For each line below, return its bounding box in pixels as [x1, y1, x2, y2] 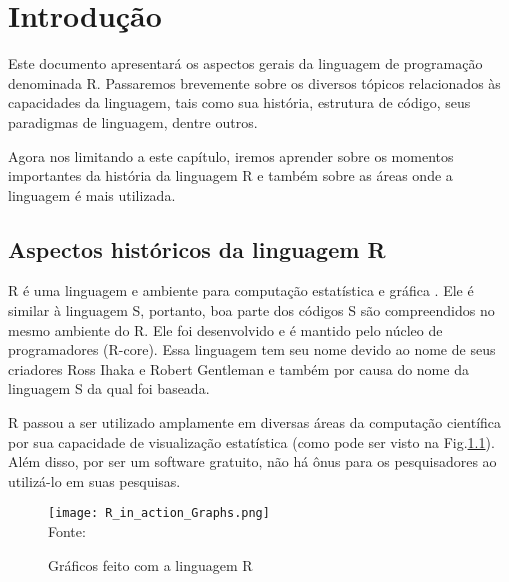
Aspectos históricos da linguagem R [8, 233, 386, 264]
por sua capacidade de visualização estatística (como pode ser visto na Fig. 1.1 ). [8, 431, 495, 452]
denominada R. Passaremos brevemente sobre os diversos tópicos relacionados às [8, 72, 501, 93]
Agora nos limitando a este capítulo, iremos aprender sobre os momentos [8, 145, 454, 166]
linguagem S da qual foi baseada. [8, 378, 210, 399]
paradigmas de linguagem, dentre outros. [8, 111, 258, 132]
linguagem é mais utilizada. [8, 184, 176, 205]
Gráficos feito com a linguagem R [48, 554, 253, 575]
